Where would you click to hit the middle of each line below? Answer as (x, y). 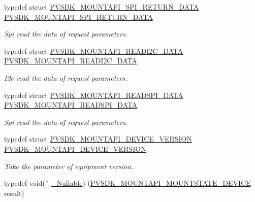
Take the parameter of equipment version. (69, 166)
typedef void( (25, 183)
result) (14, 193)
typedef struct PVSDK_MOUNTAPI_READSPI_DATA (94, 95)
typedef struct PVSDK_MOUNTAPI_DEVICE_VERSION (98, 139)
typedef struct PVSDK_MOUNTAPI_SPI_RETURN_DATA (102, 7)
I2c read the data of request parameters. (66, 77)
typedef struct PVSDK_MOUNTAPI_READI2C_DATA (94, 50)
